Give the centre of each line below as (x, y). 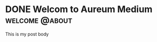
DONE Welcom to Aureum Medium (79, 9)
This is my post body (27, 34)
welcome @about (39, 20)
